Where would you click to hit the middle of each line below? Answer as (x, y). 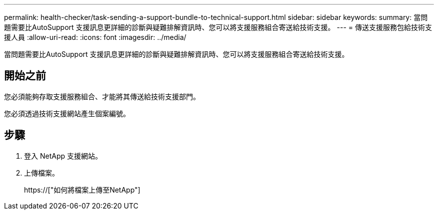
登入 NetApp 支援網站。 (63, 156)
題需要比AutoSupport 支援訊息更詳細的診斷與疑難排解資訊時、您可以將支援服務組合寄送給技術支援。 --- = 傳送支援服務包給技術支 (218, 27)
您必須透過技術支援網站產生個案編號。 (67, 113)
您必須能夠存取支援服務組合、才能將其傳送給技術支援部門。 (102, 96)
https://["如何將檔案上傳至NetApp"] (82, 190)
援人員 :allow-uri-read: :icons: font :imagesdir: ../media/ (95, 37)
